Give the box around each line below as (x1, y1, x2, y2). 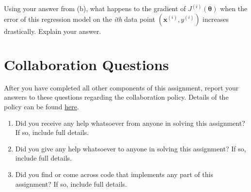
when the (220, 3, 248, 14)
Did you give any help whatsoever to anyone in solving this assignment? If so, (15, 143, 246, 153)
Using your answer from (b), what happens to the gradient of (4, 3, 186, 14)
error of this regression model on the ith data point (4, 14, 156, 24)
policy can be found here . (4, 101, 79, 111)
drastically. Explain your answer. (4, 26, 101, 36)
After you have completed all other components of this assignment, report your (4, 82, 239, 92)
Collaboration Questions (4, 54, 169, 74)
